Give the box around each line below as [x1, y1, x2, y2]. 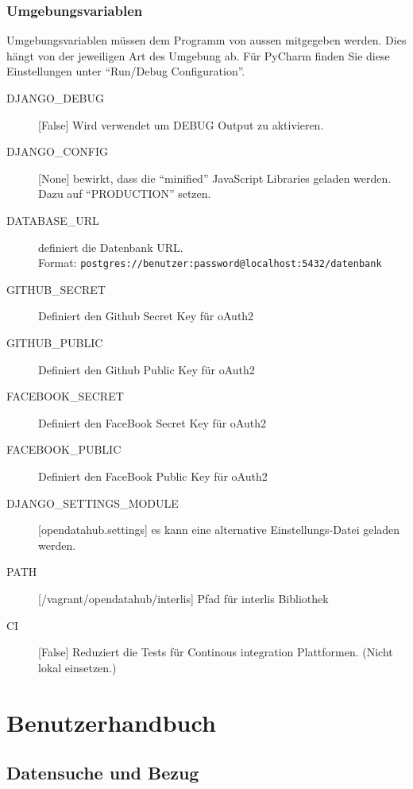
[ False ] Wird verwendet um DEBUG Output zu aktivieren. [38, 116, 324, 133]
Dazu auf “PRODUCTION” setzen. [38, 185, 211, 202]
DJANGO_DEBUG [6, 90, 104, 106]
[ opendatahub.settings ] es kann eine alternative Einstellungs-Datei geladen [38, 521, 400, 538]
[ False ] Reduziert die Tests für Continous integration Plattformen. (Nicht [38, 644, 393, 660]
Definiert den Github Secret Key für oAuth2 [38, 307, 254, 324]
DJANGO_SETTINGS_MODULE [6, 494, 179, 511]
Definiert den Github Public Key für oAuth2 [38, 361, 255, 377]
